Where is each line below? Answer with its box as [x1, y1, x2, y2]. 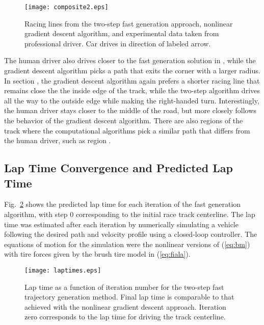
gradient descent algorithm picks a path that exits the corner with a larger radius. [4, 65, 260, 76]
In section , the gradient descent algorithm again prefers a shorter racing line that [4, 75, 260, 86]
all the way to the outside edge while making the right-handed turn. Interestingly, [4, 95, 259, 105]
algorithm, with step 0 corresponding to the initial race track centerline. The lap [4, 208, 255, 219]
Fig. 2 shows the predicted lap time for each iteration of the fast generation [4, 199, 241, 209]
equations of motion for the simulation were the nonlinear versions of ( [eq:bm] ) [4, 238, 250, 249]
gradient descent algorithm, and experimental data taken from [24, 28, 219, 39]
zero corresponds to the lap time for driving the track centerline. [24, 311, 226, 322]
